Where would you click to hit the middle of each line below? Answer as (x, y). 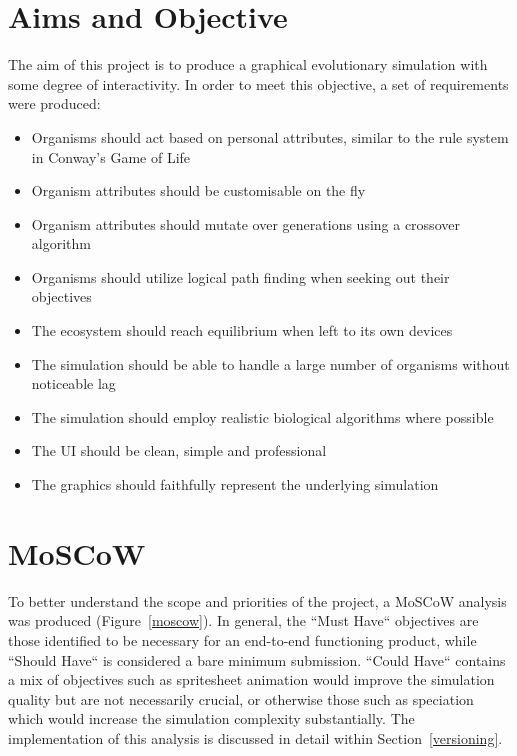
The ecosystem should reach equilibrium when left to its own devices (242, 330)
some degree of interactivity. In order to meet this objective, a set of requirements (258, 83)
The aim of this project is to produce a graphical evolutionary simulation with (248, 64)
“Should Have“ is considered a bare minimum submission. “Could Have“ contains (257, 659)
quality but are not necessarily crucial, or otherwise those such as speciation (241, 698)
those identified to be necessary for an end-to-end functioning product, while (242, 639)
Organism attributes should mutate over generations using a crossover (245, 223)
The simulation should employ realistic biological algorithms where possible (262, 416)
